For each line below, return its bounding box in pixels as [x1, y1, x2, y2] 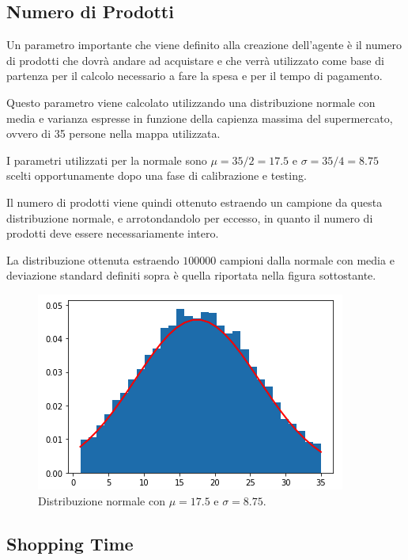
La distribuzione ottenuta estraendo [6, 251, 179, 268]
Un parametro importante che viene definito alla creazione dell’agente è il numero [6, 36, 402, 53]
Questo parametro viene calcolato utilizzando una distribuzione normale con [6, 93, 376, 110]
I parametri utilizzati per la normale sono [6, 151, 207, 168]
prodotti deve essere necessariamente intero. [6, 225, 219, 242]
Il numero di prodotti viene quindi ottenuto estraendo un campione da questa [6, 193, 383, 210]
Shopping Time [6, 531, 134, 555]
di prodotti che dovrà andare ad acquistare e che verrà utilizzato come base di [6, 51, 384, 68]
